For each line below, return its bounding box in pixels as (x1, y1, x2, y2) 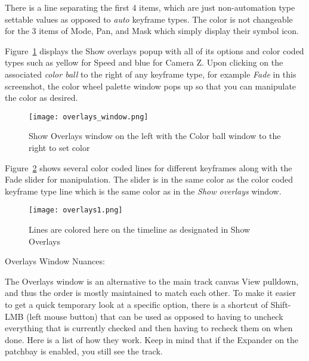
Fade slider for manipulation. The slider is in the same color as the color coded (5, 173, 293, 186)
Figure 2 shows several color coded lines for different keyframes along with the (5, 161, 292, 174)
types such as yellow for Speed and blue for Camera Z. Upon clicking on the (5, 56, 283, 69)
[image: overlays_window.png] (29, 112, 149, 121)
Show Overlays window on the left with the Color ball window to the (29, 129, 281, 142)
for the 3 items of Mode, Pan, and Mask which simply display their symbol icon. (5, 24, 299, 37)
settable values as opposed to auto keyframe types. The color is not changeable (5, 13, 293, 25)
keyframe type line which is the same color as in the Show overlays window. (5, 184, 282, 197)
